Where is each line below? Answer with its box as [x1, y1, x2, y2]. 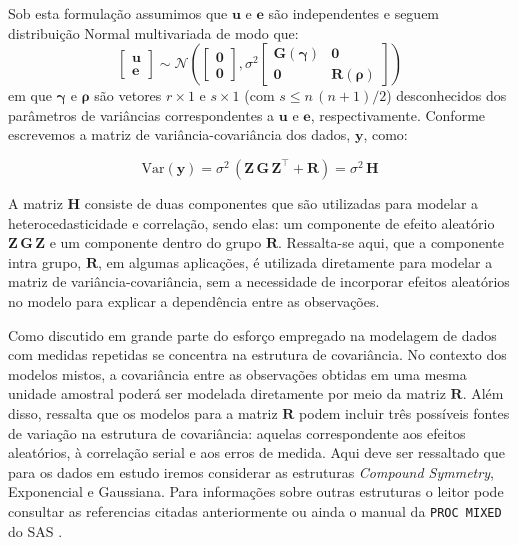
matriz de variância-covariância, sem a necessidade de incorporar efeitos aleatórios [8, 271, 510, 292]
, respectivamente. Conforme [310, 104, 486, 125]
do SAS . [8, 520, 63, 541]
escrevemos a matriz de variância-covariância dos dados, [8, 124, 351, 145]
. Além [462, 383, 504, 404]
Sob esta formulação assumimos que [8, 3, 228, 23]
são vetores [94, 85, 162, 106]
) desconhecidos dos [386, 85, 507, 106]
